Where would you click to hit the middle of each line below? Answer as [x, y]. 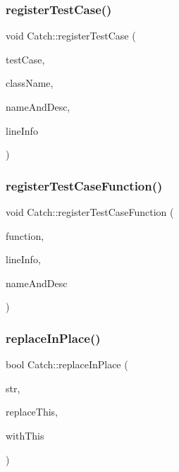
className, [30, 83]
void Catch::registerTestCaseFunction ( [90, 212]
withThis [25, 435]
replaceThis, [32, 412]
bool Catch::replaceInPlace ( [67, 364]
